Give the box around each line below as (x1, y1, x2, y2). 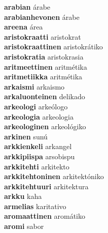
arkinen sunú (4, 131, 48, 141)
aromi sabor (4, 221, 44, 231)
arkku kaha (4, 191, 42, 201)
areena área (4, 21, 43, 32)
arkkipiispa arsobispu (4, 151, 75, 161)
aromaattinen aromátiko (4, 211, 85, 221)
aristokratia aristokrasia (4, 51, 84, 62)
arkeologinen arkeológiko (4, 121, 86, 132)
